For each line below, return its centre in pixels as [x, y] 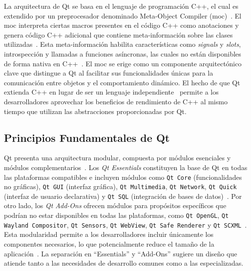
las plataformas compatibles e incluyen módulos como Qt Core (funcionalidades [123, 177]
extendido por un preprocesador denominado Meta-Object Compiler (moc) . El [123, 15]
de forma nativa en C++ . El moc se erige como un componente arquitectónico [123, 63]
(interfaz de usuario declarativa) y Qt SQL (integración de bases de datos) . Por [123, 196]
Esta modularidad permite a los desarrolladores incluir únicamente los [109, 234]
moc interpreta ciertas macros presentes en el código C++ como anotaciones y [121, 25]
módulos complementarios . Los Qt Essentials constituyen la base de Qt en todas [126, 167]
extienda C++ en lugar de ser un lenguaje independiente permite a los [111, 92]
